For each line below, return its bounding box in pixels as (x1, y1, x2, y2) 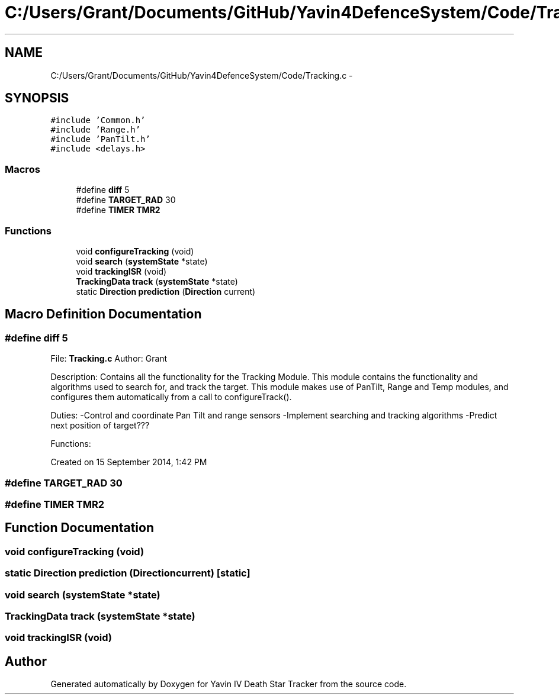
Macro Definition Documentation (5, 307, 202, 322)
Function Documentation (5, 520, 154, 536)
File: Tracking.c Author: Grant (50, 353, 168, 364)
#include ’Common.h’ (50, 115, 146, 125)
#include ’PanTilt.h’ (50, 134, 150, 144)
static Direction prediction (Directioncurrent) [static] (5, 567, 250, 579)
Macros (5, 163, 40, 175)
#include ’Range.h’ (50, 125, 141, 135)
